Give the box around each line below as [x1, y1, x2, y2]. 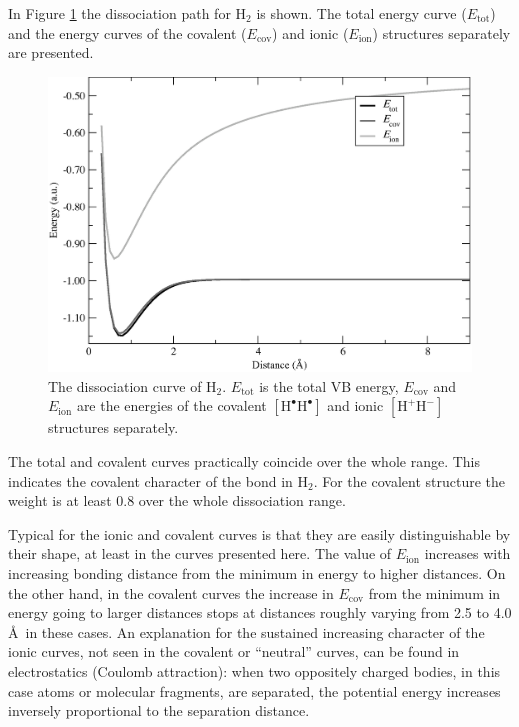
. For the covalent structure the [313, 470, 505, 491]
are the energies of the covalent [76, 395, 267, 416]
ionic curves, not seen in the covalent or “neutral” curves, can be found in [8, 641, 460, 662]
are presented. [8, 42, 94, 63]
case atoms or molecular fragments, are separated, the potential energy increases [8, 680, 501, 701]
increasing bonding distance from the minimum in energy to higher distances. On [8, 563, 506, 584]
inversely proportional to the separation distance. [8, 700, 310, 721]
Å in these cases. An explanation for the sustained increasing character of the [8, 621, 485, 642]
